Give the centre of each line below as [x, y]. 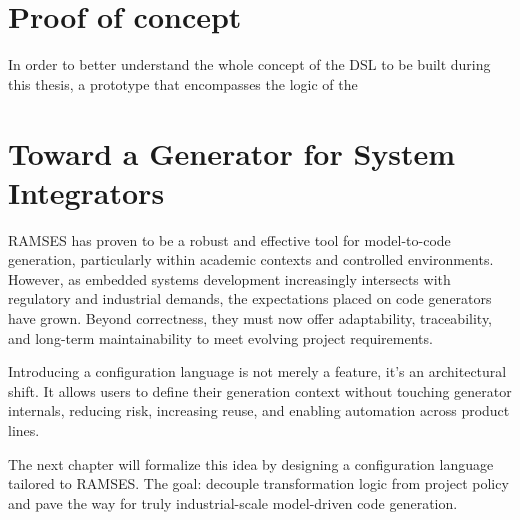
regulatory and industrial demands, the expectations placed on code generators [250, 298]
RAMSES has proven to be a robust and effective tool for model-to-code [229, 239]
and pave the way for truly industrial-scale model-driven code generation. [233, 502]
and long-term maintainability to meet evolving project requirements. [220, 337]
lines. [24, 429]
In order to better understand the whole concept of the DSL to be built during [249, 64]
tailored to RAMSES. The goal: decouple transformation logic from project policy [258, 483]
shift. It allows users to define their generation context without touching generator [260, 390]
